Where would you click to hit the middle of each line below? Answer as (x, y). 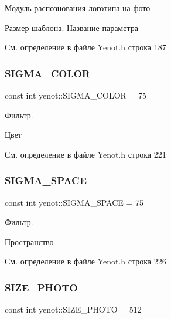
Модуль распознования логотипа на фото (78, 8)
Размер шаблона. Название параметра (71, 27)
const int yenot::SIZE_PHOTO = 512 (73, 309)
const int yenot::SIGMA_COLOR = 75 (76, 95)
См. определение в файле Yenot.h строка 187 (85, 47)
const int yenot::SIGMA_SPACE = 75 (74, 202)
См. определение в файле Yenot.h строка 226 (85, 261)
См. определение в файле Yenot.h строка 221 (85, 154)
